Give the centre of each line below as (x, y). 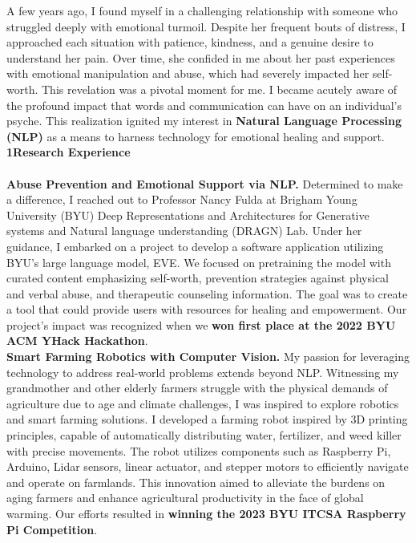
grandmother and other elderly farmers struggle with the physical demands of (197, 388)
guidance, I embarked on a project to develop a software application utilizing (195, 246)
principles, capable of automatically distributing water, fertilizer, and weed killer (204, 435)
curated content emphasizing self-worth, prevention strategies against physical (198, 278)
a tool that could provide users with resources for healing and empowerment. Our (207, 309)
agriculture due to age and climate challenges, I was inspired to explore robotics (203, 403)
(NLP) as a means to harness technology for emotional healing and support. (196, 136)
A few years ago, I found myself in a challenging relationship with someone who (202, 10)
